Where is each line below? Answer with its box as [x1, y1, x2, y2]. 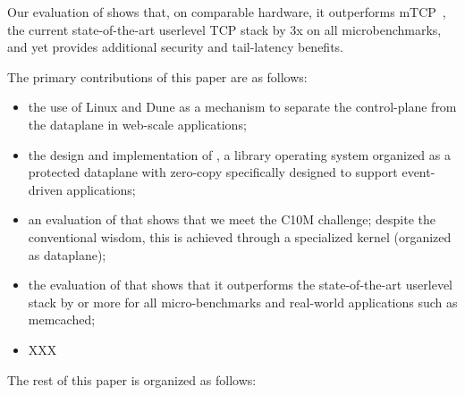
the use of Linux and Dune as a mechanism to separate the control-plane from [28, 97, 457, 116]
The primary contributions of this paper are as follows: [7, 67, 308, 86]
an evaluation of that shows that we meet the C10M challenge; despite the [28, 210, 435, 229]
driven [28, 180, 63, 198]
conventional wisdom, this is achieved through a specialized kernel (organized [28, 227, 452, 246]
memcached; [28, 310, 96, 329]
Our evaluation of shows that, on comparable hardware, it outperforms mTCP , [7, 3, 446, 21]
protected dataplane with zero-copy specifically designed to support [28, 163, 398, 181]
